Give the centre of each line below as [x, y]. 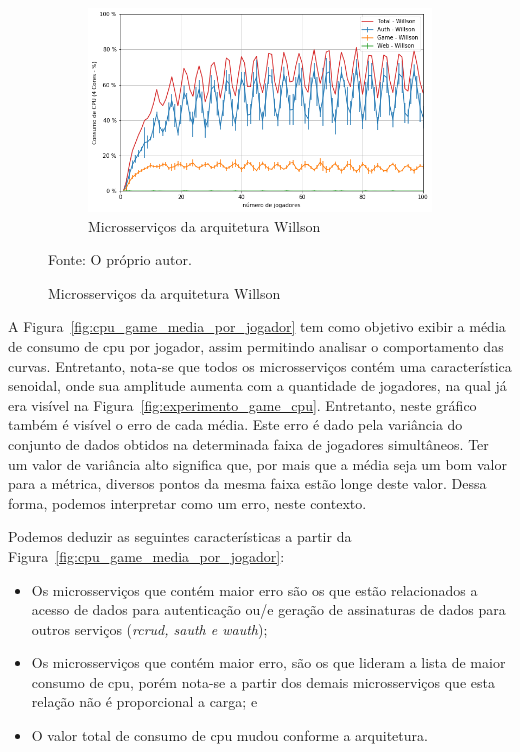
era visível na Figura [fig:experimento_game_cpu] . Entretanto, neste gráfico [242, 404]
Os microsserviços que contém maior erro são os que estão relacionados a [254, 589]
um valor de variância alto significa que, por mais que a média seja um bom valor [257, 463]
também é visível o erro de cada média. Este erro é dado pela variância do [235, 424]
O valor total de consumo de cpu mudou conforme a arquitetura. [229, 735]
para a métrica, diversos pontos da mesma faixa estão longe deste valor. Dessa [247, 483]
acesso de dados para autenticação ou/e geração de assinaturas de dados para [268, 609]
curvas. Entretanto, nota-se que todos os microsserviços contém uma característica [260, 365]
